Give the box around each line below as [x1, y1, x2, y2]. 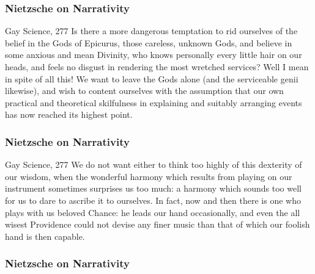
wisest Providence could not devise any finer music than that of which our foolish [5, 218, 310, 231]
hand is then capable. [5, 229, 85, 242]
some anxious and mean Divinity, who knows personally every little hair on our [5, 48, 302, 61]
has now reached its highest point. [5, 108, 133, 121]
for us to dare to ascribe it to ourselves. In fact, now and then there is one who [5, 193, 301, 206]
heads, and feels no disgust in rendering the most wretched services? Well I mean [5, 60, 309, 73]
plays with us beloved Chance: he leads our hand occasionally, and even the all [5, 206, 300, 218]
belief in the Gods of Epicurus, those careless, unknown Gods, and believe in [5, 36, 292, 49]
